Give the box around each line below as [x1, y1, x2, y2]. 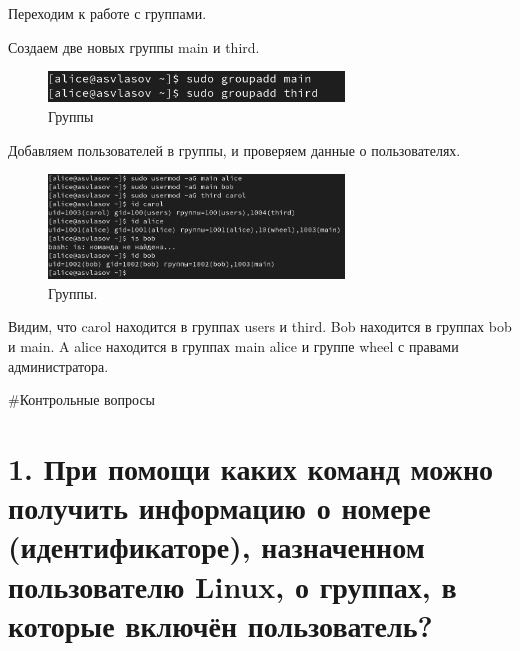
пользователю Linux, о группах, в [8, 565, 457, 606]
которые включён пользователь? [8, 604, 433, 645]
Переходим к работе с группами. [8, 3, 207, 23]
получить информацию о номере [8, 487, 431, 528]
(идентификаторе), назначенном [8, 526, 425, 567]
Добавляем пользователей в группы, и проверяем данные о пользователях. [8, 139, 461, 160]
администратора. [8, 355, 109, 376]
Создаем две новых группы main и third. [8, 36, 260, 57]
